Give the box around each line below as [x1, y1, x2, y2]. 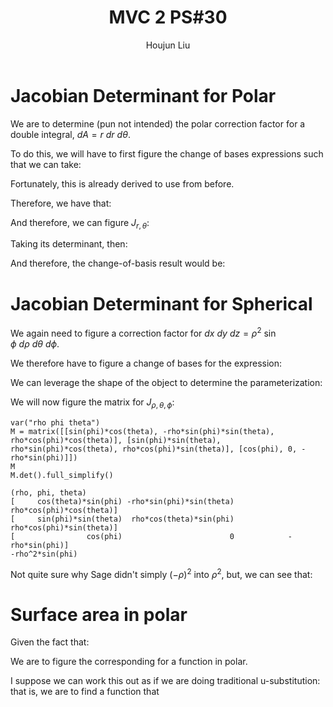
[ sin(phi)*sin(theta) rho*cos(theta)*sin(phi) [10, 514, 235, 524]
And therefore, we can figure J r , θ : [10, 216, 150, 231]
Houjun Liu [145, 39, 191, 51]
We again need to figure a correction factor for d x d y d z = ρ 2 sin [10, 326, 277, 340]
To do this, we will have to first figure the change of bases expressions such [10, 147, 324, 160]
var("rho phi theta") [10, 417, 101, 428]
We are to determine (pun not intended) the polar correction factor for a [10, 117, 306, 130]
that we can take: [10, 158, 82, 170]
